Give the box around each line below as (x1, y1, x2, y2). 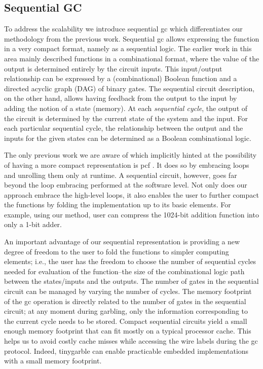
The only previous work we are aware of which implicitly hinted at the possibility (4, 150, 257, 160)
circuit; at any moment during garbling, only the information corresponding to (4, 306, 248, 316)
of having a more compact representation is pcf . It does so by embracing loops (4, 159, 249, 170)
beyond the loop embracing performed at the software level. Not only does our (4, 179, 247, 190)
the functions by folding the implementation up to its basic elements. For (4, 199, 231, 210)
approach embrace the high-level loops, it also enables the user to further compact (4, 189, 259, 200)
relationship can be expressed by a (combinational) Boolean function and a (4, 73, 237, 84)
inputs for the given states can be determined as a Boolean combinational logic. (4, 132, 251, 143)
